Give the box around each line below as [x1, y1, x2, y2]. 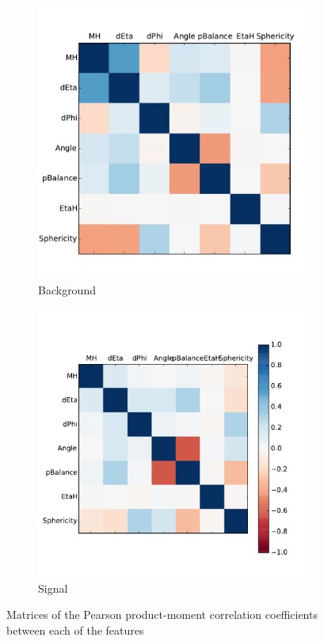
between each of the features [6, 621, 144, 638]
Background [38, 281, 96, 298]
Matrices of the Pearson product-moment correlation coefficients [6, 606, 318, 623]
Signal [38, 579, 68, 596]
